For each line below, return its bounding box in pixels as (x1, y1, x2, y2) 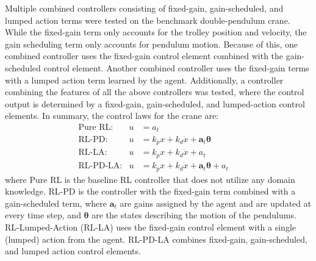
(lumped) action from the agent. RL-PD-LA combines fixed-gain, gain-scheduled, (5, 232, 307, 245)
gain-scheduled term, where (5, 196, 107, 209)
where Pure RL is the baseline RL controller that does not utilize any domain (5, 173, 295, 185)
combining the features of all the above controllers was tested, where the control (5, 85, 304, 98)
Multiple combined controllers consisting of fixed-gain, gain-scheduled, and (5, 2, 284, 14)
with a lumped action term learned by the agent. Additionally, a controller (5, 73, 284, 86)
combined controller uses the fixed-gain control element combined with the (5, 49, 284, 62)
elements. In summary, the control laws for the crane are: (5, 109, 218, 122)
